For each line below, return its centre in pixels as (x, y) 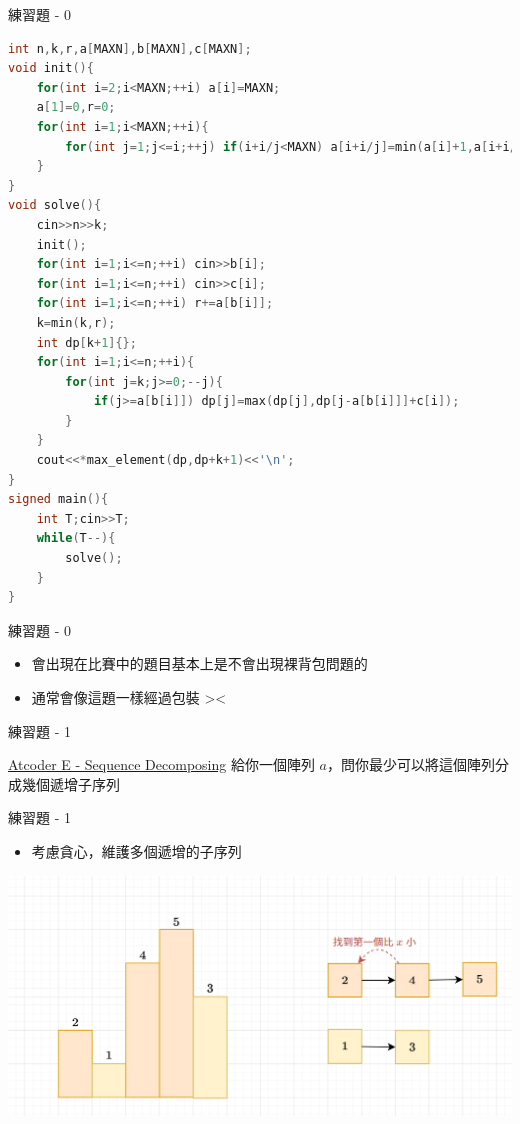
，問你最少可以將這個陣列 (411, 764)
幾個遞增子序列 (70, 783)
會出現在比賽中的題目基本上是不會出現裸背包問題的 (199, 663)
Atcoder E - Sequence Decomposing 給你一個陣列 (161, 764)
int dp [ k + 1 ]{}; (86, 342)
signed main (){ (58, 499)
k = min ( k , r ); (76, 322)
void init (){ (51, 68)
